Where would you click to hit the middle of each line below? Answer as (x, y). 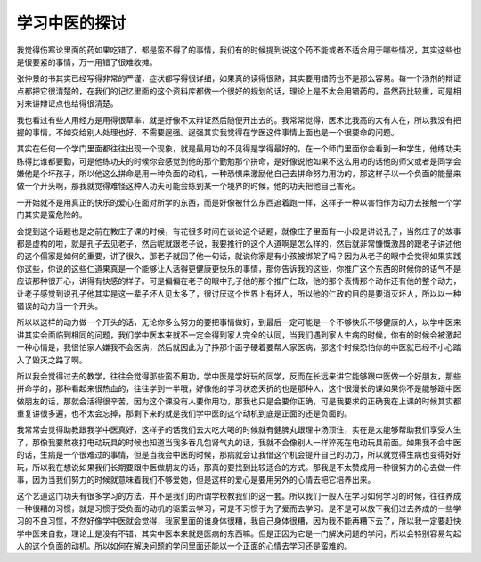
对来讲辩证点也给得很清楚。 (67, 103)
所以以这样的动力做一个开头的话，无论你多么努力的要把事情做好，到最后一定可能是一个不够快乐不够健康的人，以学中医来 (239, 322)
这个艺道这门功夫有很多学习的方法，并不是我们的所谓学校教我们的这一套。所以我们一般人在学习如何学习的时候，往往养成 (239, 496)
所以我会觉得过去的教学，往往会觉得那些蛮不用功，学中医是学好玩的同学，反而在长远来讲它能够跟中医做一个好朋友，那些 (239, 376)
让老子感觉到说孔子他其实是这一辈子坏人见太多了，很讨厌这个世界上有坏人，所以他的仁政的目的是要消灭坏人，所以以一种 (239, 293)
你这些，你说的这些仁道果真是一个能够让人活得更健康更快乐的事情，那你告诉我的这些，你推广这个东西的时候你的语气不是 (239, 268)
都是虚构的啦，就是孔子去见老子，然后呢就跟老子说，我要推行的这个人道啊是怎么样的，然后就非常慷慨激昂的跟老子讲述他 (239, 244)
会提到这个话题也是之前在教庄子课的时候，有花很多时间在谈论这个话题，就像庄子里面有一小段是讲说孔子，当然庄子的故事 (239, 231)
